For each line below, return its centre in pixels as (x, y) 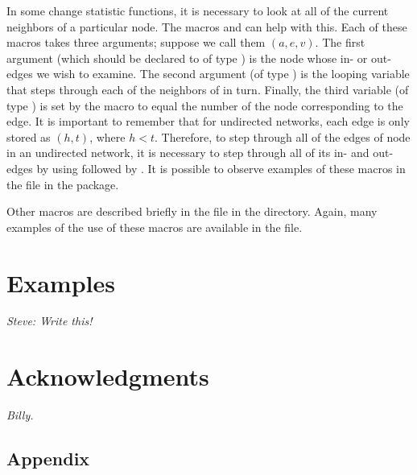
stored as (29, 136)
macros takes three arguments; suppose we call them (136, 42)
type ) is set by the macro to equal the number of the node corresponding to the (205, 105)
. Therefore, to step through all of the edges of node (282, 136)
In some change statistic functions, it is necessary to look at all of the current (198, 10)
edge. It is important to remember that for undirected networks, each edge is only (208, 121)
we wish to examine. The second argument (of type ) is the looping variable (223, 74)
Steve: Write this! (50, 321)
